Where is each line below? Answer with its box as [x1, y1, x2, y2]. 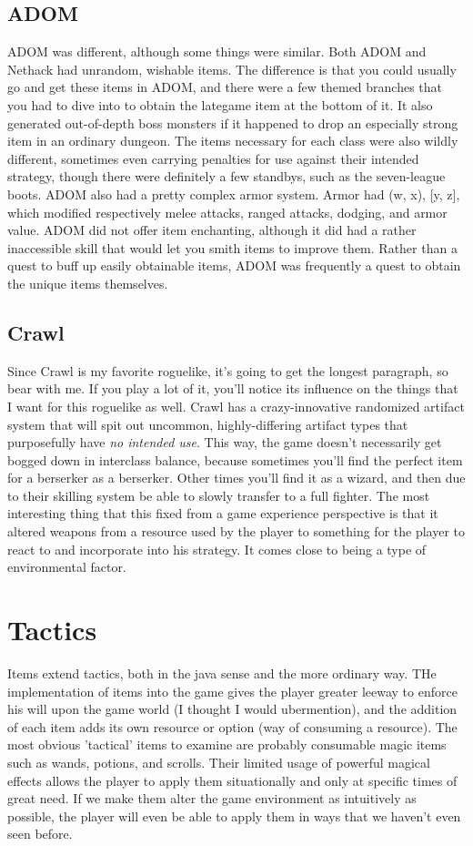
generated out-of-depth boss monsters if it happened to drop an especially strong [7, 113, 458, 132]
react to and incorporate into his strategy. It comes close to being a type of [7, 539, 427, 558]
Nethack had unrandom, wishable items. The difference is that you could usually [7, 59, 457, 78]
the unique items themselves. [7, 273, 168, 292]
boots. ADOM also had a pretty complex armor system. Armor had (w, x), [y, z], [7, 184, 460, 203]
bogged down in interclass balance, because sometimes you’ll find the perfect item [7, 450, 463, 469]
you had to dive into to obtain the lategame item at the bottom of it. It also [7, 95, 433, 114]
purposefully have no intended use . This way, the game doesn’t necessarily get [7, 433, 442, 452]
